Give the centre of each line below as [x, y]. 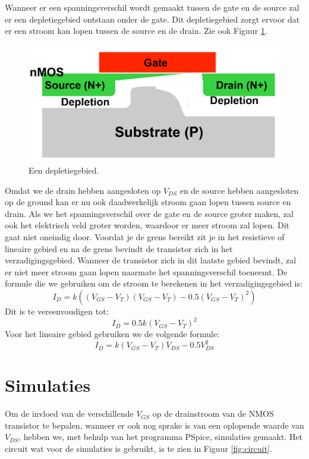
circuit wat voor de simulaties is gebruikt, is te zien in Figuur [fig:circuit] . [138, 449]
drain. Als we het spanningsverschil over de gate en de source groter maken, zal [149, 213]
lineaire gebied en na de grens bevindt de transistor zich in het [119, 248]
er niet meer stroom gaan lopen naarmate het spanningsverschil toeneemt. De [146, 271]
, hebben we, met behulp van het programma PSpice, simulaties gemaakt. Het [161, 437]
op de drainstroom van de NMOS [213, 414]
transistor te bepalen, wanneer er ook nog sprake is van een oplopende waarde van [154, 425]
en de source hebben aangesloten [239, 190]
